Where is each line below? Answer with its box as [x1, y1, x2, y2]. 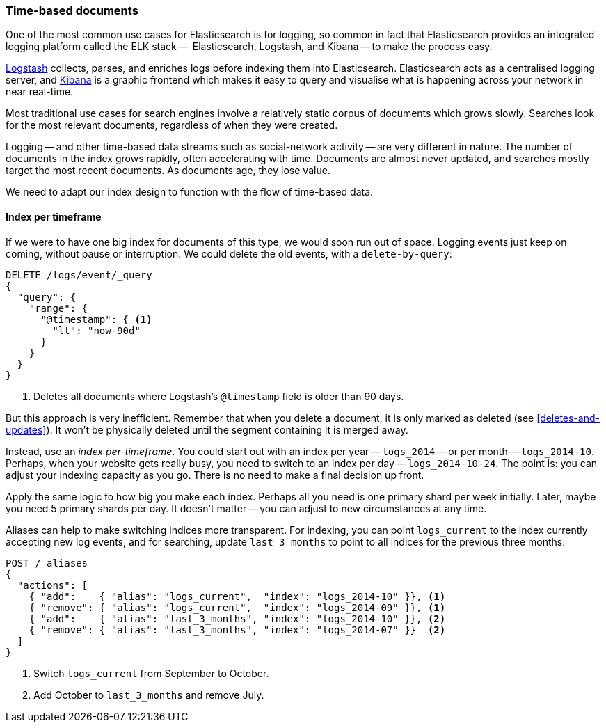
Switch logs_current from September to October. [33, 667, 269, 679]
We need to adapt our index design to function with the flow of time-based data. [6, 186, 374, 198]
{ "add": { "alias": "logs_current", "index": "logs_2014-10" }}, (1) [29, 590, 446, 602]
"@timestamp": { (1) [40, 313, 152, 325]
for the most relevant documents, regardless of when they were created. [6, 119, 338, 132]
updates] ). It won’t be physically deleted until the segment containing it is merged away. [6, 423, 408, 436]
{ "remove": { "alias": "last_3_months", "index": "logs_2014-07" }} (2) [29, 624, 446, 635]
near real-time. [6, 86, 74, 98]
